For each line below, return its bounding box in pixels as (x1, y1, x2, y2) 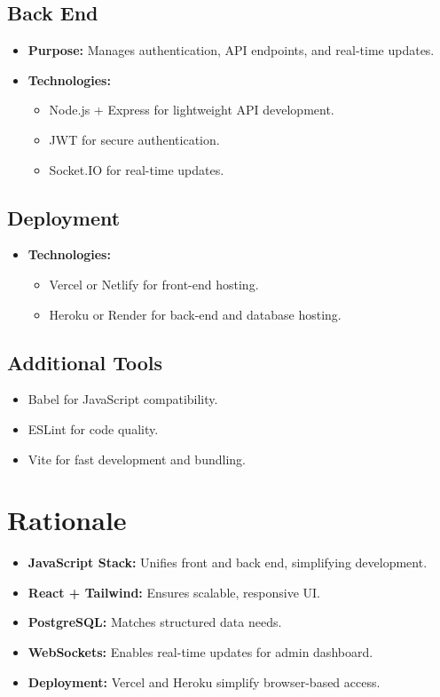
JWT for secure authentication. (49, 130, 220, 148)
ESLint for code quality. (27, 419, 159, 438)
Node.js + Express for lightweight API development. (49, 100, 334, 119)
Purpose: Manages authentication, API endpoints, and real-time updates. (27, 41, 435, 59)
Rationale (7, 502, 127, 538)
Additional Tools (7, 348, 163, 376)
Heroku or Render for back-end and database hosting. (49, 305, 342, 323)
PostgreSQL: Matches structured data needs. (27, 613, 282, 631)
